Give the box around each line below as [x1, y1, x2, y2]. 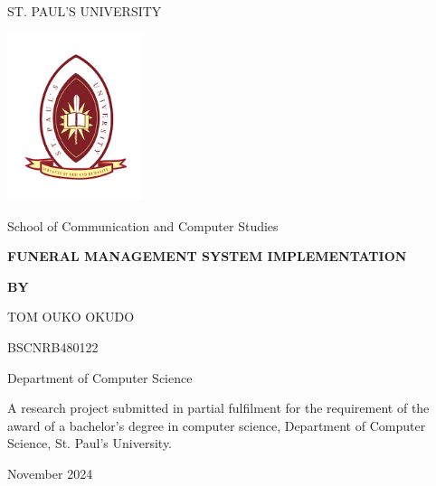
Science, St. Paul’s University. [7, 434, 173, 453]
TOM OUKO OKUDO [7, 307, 135, 326]
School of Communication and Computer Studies [7, 216, 279, 235]
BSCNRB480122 [7, 338, 99, 356]
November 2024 [7, 463, 93, 482]
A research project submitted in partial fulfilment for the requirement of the [7, 398, 430, 417]
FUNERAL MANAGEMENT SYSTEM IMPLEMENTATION [7, 247, 407, 266]
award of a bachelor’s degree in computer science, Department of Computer [7, 416, 426, 435]
